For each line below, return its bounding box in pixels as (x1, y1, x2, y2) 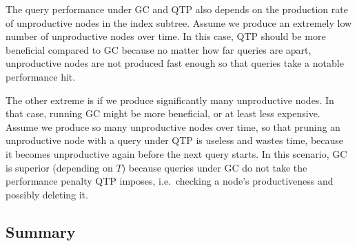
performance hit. (6, 69, 76, 83)
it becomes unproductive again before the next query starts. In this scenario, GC (6, 146, 347, 161)
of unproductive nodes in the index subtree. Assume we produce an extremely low (6, 15, 352, 30)
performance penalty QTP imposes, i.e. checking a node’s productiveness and (6, 174, 334, 188)
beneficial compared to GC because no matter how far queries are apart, (6, 42, 312, 57)
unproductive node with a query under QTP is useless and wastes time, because (6, 133, 344, 147)
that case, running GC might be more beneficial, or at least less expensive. (6, 106, 320, 121)
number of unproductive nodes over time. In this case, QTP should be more (6, 29, 326, 43)
